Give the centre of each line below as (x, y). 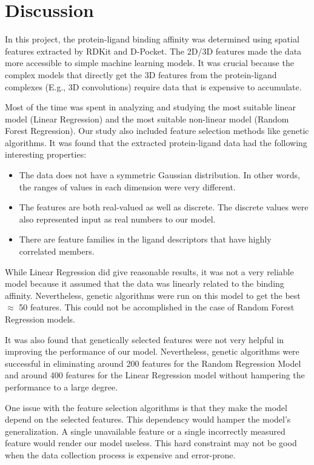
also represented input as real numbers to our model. (117, 219)
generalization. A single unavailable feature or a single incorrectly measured (145, 431)
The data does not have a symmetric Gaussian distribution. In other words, (159, 175)
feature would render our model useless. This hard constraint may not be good (151, 443)
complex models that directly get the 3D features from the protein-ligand (141, 74)
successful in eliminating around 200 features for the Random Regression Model (153, 363)
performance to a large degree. (62, 386)
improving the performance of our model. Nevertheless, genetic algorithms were (152, 351)
